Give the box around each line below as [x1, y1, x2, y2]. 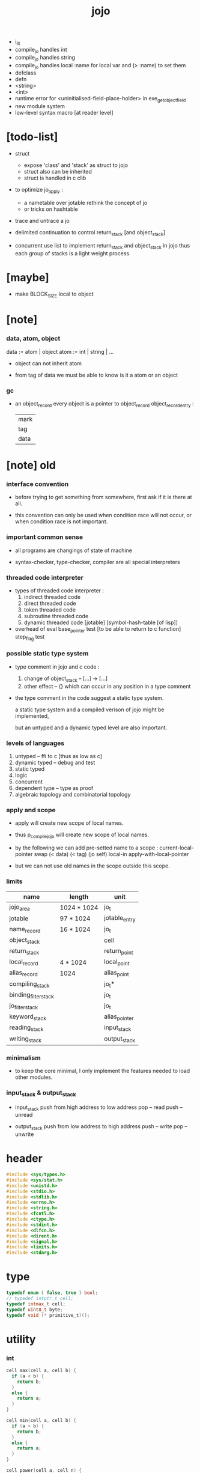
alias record [9, 968, 38, 978]
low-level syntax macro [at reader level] [14, 109, 114, 117]
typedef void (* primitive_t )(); [6, 1312, 90, 1318]
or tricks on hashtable [23, 205, 78, 213]
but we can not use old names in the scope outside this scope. [14, 862, 170, 869]
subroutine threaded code [23, 612, 89, 619]
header [6, 1152, 43, 1165]
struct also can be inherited [23, 168, 92, 175]
